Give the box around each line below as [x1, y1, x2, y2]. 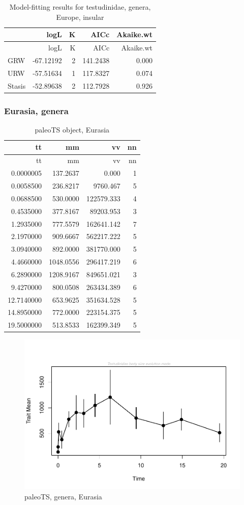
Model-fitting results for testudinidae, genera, [9, 2, 151, 12]
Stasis [8, 80, 26, 91]
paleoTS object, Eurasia [35, 124, 110, 135]
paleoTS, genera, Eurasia [24, 491, 102, 501]
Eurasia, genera [4, 104, 69, 117]
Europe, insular [56, 11, 104, 22]
